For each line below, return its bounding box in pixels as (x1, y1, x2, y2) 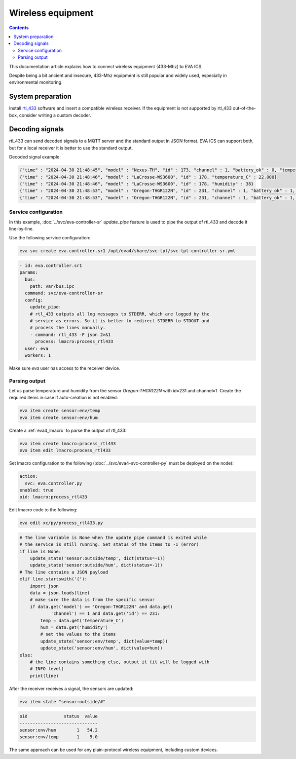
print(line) (30, 673, 59, 679)
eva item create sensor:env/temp (19, 408, 101, 414)
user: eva (25, 345, 49, 351)
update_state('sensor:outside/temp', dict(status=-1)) (30, 556, 165, 561)
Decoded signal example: (9, 154, 61, 160)
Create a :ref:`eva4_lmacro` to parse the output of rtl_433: (9, 427, 127, 433)
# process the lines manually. (30, 325, 106, 331)
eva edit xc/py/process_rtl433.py (19, 520, 103, 526)
